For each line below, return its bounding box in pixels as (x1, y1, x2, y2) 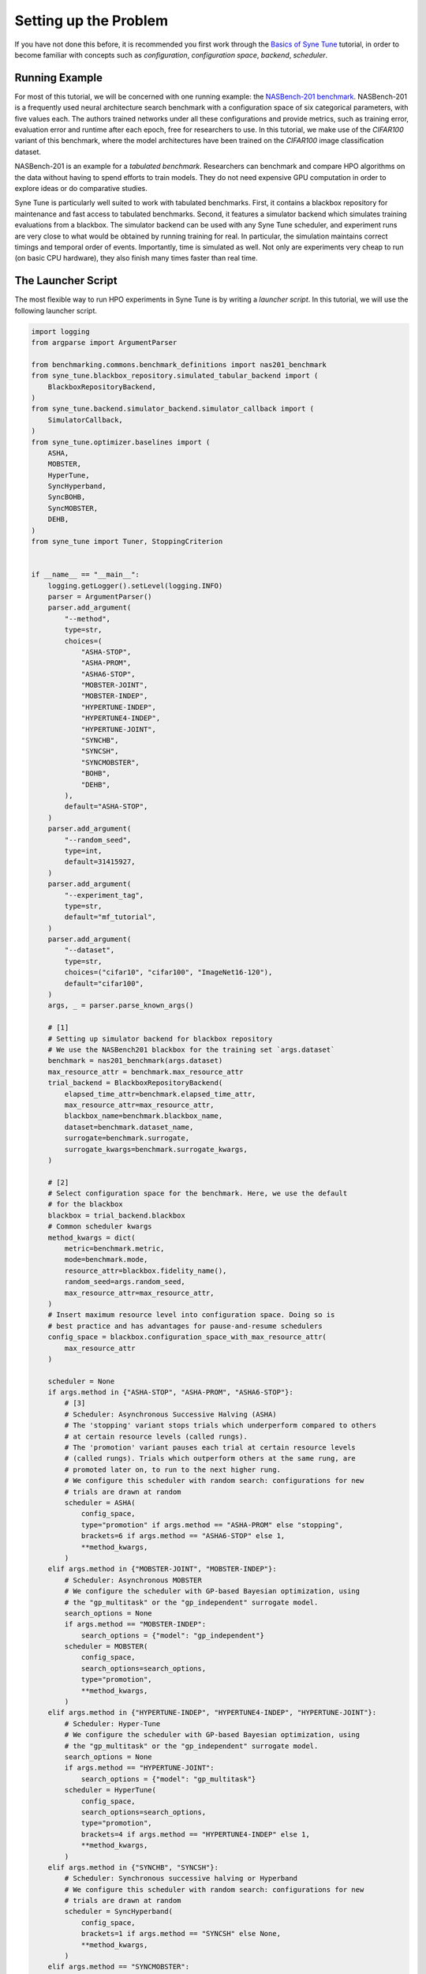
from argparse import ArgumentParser (31, 338, 177, 347)
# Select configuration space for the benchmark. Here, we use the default (47, 1189, 348, 1198)
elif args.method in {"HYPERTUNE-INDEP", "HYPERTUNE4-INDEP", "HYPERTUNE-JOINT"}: (47, 1708, 377, 1717)
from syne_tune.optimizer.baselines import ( (31, 437, 211, 446)
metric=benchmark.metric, (64, 1244, 165, 1253)
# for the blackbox (47, 1200, 124, 1209)
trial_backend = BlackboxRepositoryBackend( (47, 1079, 223, 1087)
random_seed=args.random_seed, (64, 1278, 185, 1286)
